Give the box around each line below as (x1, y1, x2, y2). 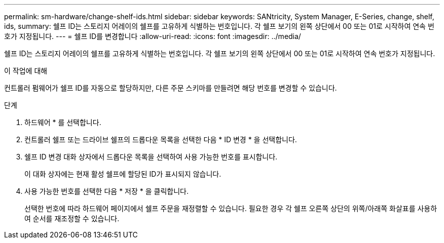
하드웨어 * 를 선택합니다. (24, 118, 101, 127)
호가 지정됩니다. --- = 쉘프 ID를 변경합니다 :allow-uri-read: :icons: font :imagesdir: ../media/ (4, 32, 301, 40)
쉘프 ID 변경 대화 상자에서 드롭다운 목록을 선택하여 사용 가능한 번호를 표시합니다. (24, 152, 278, 161)
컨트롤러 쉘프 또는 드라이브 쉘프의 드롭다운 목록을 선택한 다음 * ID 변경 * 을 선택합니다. (24, 135, 297, 144)
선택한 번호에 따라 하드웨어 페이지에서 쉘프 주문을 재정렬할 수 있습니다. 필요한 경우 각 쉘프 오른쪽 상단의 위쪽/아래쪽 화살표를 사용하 (24, 204, 437, 213)
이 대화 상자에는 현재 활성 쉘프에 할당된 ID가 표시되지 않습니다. (24, 170, 221, 178)
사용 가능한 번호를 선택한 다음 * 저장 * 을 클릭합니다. (24, 187, 189, 195)
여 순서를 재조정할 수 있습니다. (24, 214, 120, 223)
